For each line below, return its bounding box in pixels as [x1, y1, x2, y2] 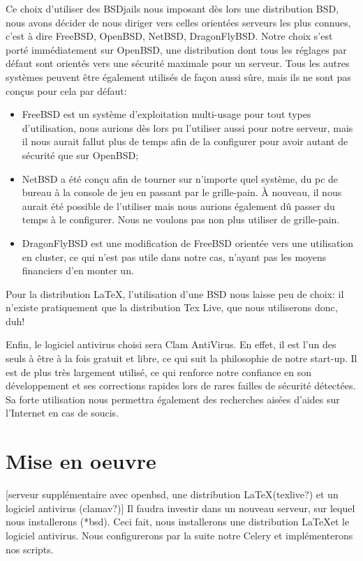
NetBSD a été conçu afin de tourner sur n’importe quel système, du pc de [22, 171, 339, 186]
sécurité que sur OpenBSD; [22, 147, 139, 162]
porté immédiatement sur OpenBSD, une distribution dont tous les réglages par [6, 42, 347, 57]
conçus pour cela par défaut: [6, 83, 127, 98]
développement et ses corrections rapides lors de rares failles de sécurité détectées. [6, 378, 356, 393]
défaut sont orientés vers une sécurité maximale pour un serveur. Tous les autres [6, 56, 350, 70]
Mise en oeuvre [6, 447, 156, 475]
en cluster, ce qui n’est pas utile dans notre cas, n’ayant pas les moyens [22, 249, 327, 264]
